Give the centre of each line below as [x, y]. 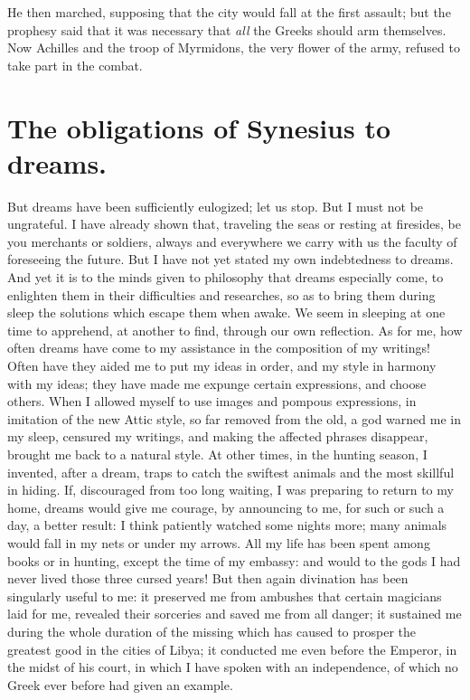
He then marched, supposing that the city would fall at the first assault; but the [229, 12]
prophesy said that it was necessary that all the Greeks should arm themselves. [227, 29]
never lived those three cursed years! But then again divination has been [208, 578]
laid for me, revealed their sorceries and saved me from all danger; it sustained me [235, 614]
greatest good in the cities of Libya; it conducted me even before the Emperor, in [232, 649]
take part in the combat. [75, 65]
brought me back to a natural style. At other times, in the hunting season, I [217, 454]
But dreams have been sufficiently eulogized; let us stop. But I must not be [216, 206]
